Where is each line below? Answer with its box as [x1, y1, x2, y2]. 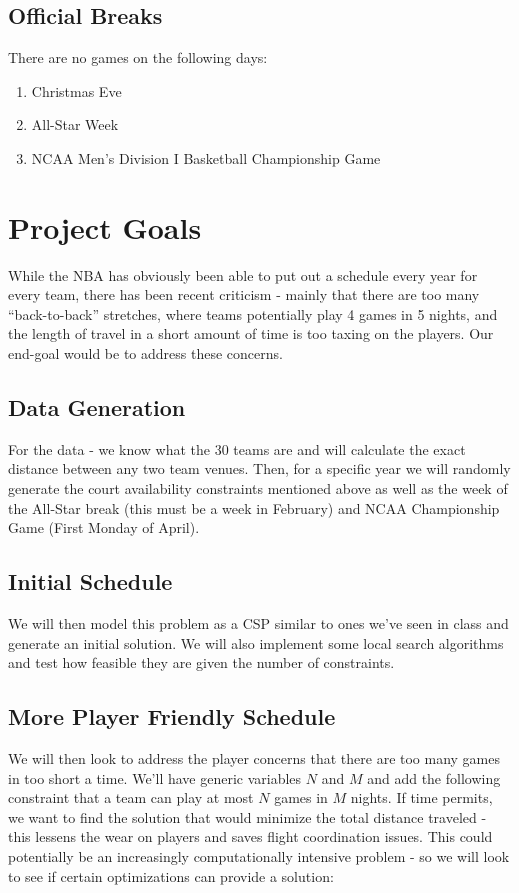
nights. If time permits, [350, 787, 493, 808]
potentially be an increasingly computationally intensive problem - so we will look [8, 846, 510, 866]
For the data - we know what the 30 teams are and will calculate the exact [8, 438, 466, 459]
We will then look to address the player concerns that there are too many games [8, 748, 501, 769]
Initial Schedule [8, 566, 173, 597]
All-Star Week [31, 114, 119, 135]
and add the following [367, 767, 501, 788]
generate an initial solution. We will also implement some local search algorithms [8, 632, 504, 653]
